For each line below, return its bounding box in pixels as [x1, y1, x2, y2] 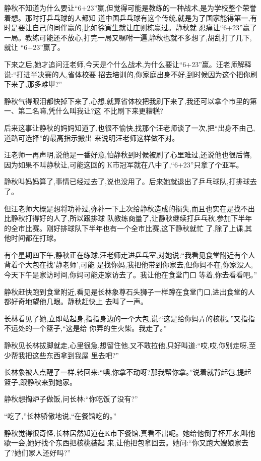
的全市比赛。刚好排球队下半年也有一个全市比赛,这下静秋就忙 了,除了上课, [4, 222, 245, 233]
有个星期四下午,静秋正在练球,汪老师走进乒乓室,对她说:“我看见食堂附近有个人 [4, 249, 255, 260]
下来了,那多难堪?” [4, 79, 62, 89]
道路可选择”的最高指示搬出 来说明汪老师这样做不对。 [4, 132, 179, 143]
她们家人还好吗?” [14, 447, 71, 457]
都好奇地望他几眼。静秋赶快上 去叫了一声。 [4, 296, 148, 307]
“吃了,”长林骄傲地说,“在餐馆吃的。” [4, 411, 117, 421]
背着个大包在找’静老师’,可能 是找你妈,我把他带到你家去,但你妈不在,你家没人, [4, 259, 253, 270]
